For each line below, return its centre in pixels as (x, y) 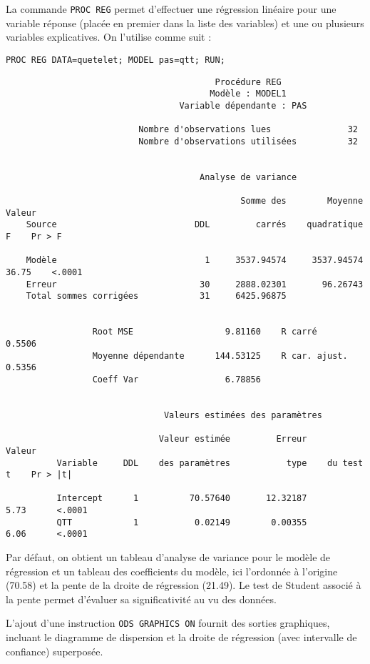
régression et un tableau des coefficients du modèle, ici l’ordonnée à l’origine (172, 571)
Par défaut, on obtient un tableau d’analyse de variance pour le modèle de (168, 557)
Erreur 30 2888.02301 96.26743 (195, 284)
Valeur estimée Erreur (233, 439)
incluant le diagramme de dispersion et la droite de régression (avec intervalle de (181, 637)
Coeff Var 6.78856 (176, 379)
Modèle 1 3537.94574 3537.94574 (195, 261)
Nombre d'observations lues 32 (248, 130)
